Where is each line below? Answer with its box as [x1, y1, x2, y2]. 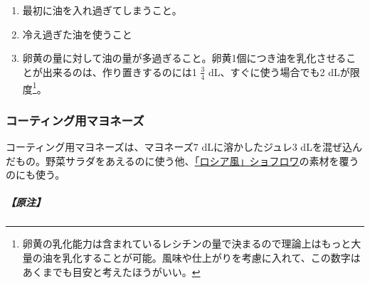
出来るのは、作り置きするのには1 [42, 64, 197, 79]
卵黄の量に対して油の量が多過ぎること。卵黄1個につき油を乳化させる [22, 50, 347, 65]
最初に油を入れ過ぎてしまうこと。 [22, 3, 182, 17]
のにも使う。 [6, 167, 65, 182]
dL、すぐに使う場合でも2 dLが [208, 64, 350, 79]
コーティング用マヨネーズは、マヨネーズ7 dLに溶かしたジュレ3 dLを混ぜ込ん [6, 139, 362, 154]
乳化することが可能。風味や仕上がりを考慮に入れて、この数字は [62, 250, 361, 265]
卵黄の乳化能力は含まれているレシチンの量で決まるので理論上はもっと [22, 236, 351, 251]
